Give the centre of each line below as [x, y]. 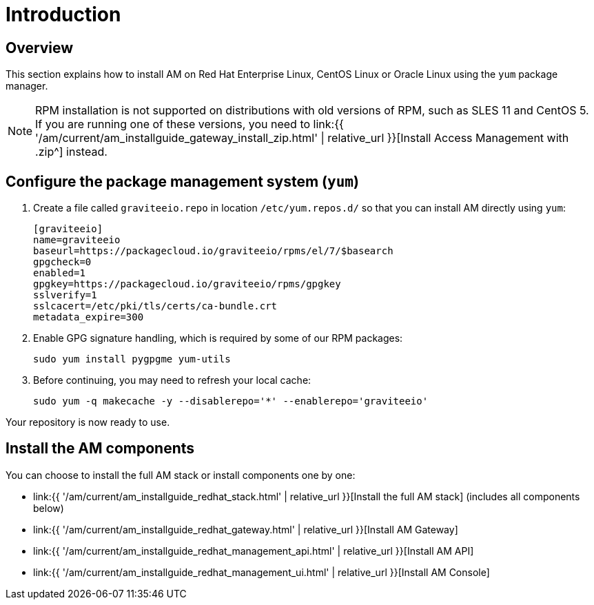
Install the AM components [100, 449]
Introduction [63, 14]
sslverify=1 [65, 295]
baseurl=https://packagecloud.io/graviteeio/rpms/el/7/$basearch [213, 251]
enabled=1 [59, 273]
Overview [40, 48]
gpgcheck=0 [62, 262]
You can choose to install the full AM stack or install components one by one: [181, 475]
